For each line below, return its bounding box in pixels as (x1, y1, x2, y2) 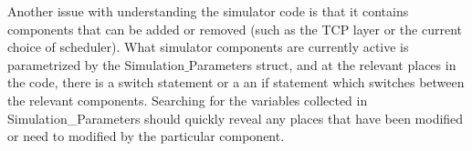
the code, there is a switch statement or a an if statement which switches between (7, 73, 465, 92)
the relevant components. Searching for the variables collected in (7, 90, 368, 109)
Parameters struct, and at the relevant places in (188, 55, 456, 74)
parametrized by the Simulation (7, 55, 185, 74)
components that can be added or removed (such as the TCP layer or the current (7, 19, 463, 38)
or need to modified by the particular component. (7, 126, 285, 146)
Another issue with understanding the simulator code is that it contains (7, 2, 409, 20)
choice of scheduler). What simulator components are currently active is (7, 37, 409, 56)
